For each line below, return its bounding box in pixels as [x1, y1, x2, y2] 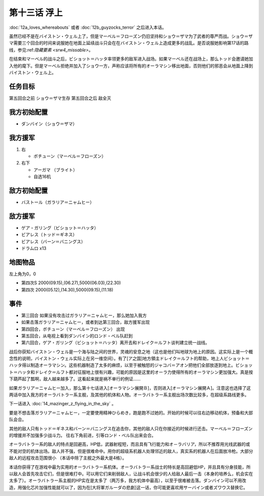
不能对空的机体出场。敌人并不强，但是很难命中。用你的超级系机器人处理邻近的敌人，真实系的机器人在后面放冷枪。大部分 [9, 448, 253, 454]
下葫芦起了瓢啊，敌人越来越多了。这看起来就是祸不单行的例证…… [9, 376, 141, 382]
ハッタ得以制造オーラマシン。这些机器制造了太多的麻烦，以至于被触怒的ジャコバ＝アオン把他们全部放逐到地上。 [9, 362, 236, 368]
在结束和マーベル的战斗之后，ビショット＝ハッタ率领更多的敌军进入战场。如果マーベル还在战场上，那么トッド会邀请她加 [9, 56, 253, 62]
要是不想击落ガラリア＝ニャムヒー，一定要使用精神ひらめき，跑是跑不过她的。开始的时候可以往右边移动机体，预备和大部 [9, 410, 253, 415]
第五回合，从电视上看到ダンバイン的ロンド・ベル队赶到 [21, 332, 133, 339]
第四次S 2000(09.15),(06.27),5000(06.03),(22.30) [21, 280, 121, 286]
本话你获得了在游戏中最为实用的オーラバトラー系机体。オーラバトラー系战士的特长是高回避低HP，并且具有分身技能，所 [9, 464, 251, 470]
